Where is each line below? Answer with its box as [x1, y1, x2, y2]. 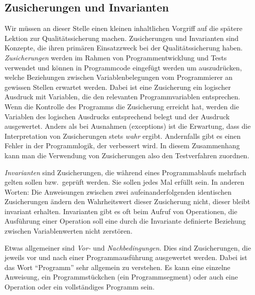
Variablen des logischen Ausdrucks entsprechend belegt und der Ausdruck [4, 111, 230, 121]
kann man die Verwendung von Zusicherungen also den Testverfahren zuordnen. [4, 150, 249, 160]
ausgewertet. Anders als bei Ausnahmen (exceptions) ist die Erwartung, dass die [4, 121, 251, 131]
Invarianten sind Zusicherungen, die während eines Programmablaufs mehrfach [4, 167, 246, 177]
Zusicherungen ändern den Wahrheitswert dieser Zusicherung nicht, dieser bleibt [4, 196, 250, 207]
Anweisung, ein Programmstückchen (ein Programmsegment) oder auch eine [4, 272, 238, 282]
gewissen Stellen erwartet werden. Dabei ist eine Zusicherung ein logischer [4, 81, 231, 92]
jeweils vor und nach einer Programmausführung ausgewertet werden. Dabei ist [4, 252, 247, 263]
